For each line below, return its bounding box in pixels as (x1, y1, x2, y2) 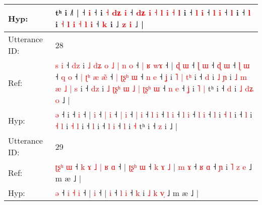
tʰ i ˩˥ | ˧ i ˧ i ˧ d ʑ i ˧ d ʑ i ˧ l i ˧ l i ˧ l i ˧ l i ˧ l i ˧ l (55, 7, 251, 18)
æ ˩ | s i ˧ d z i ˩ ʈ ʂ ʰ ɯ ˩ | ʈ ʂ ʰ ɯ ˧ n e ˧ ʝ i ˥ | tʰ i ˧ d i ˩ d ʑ (55, 82, 254, 94)
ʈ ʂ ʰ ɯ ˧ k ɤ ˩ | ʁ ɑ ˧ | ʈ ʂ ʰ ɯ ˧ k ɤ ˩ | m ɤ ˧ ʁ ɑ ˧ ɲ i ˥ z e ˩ (55, 161, 252, 172)
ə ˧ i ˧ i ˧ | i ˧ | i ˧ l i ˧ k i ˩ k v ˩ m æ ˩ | (55, 187, 199, 198)
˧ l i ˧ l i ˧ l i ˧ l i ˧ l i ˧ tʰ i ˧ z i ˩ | (55, 120, 178, 132)
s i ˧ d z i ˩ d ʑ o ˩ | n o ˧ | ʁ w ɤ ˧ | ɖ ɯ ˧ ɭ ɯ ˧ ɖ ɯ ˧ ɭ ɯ (55, 59, 250, 71)
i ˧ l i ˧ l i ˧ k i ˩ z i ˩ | (55, 18, 144, 30)
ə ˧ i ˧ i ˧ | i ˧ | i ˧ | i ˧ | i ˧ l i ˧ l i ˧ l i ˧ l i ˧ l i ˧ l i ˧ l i (55, 109, 252, 120)
